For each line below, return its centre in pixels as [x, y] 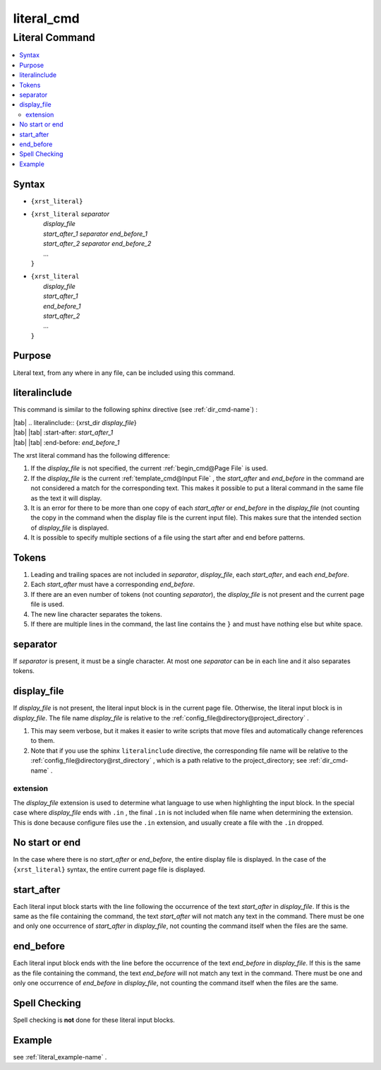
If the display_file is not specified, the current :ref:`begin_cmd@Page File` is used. [149, 468]
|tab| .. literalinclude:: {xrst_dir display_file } [75, 422]
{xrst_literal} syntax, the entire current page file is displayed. [109, 869]
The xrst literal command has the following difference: [91, 456]
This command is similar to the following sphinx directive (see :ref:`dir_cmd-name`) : [135, 410]
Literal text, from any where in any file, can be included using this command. [124, 373]
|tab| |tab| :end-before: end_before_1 [66, 442]
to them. [43, 741]
